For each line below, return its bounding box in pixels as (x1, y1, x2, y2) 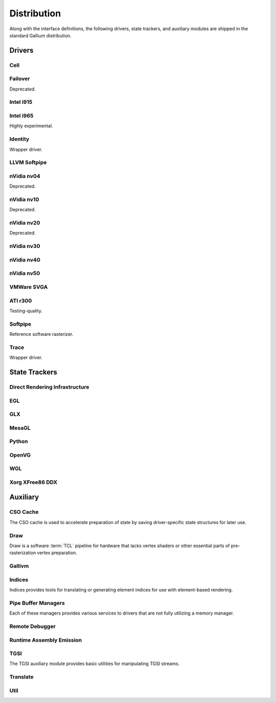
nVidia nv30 (9, 243, 40, 250)
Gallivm (9, 562, 29, 570)
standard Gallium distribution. (9, 32, 72, 38)
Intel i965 (9, 112, 34, 119)
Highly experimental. (9, 123, 53, 129)
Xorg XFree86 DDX (9, 479, 58, 486)
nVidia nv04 (9, 172, 40, 179)
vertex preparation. (37, 550, 78, 556)
